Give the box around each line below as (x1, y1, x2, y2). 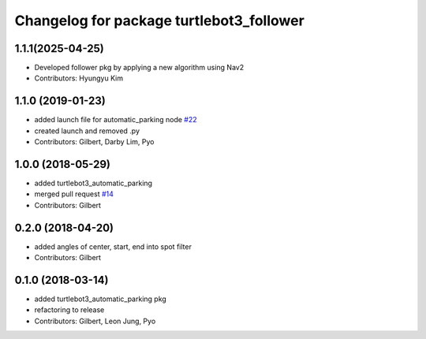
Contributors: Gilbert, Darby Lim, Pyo (34, 137, 155, 147)
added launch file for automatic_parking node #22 (34, 115, 197, 125)
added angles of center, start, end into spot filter (34, 241, 192, 251)
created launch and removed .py (34, 126, 140, 136)
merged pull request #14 (34, 189, 114, 199)
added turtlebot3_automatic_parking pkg (34, 294, 167, 304)
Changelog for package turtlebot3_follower (14, 12, 305, 29)
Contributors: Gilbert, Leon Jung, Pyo (34, 316, 156, 326)
